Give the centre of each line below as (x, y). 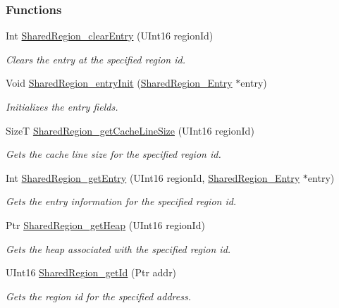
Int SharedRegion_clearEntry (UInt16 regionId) (110, 36)
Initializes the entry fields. (62, 106)
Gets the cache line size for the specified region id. (113, 154)
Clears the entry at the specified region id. (95, 59)
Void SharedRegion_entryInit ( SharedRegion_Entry (119, 83)
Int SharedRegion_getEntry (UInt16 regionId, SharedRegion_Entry (153, 177)
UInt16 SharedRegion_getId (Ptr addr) (91, 272)
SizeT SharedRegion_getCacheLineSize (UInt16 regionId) (130, 130)
